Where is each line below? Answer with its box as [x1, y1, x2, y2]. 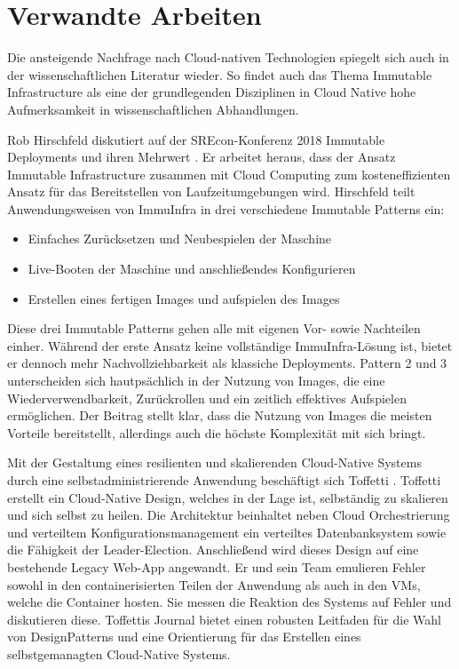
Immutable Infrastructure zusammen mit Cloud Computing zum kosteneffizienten [7, 164, 451, 183]
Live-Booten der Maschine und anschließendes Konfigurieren [28, 259, 356, 278]
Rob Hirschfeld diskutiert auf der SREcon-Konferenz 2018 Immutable [7, 130, 385, 148]
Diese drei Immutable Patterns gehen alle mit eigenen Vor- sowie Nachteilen [7, 319, 421, 338]
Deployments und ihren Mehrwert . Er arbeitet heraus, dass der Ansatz [7, 147, 396, 166]
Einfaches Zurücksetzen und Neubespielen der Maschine [28, 229, 332, 248]
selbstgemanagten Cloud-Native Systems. [7, 644, 231, 663]
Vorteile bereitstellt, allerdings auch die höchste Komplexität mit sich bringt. [7, 423, 426, 442]
